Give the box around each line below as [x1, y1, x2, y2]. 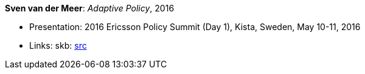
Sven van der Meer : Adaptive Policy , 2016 [5, 3, 175, 13]
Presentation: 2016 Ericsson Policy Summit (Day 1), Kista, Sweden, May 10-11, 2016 [29, 22, 361, 32]
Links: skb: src [29, 40, 87, 51]
